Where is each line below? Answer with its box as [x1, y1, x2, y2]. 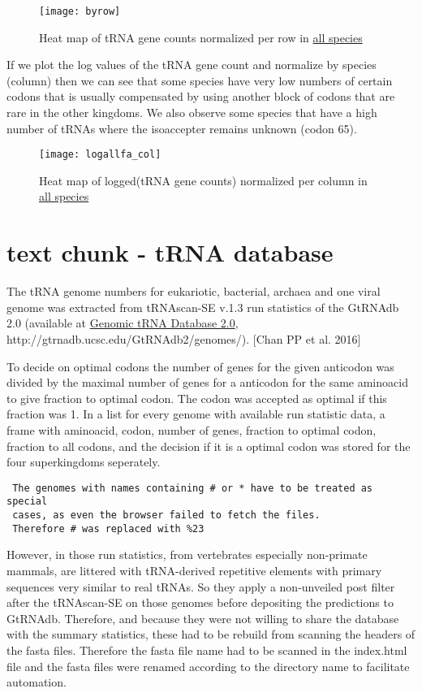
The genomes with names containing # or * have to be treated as [12, 482, 373, 494]
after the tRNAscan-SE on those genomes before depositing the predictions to [6, 594, 394, 611]
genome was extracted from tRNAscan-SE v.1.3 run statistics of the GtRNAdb [6, 298, 399, 315]
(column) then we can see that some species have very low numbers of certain [6, 71, 393, 89]
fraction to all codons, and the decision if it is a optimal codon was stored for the [6, 437, 411, 454]
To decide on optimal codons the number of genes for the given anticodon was [6, 357, 394, 375]
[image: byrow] [39, 6, 121, 17]
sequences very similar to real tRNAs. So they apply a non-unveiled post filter [6, 578, 395, 595]
